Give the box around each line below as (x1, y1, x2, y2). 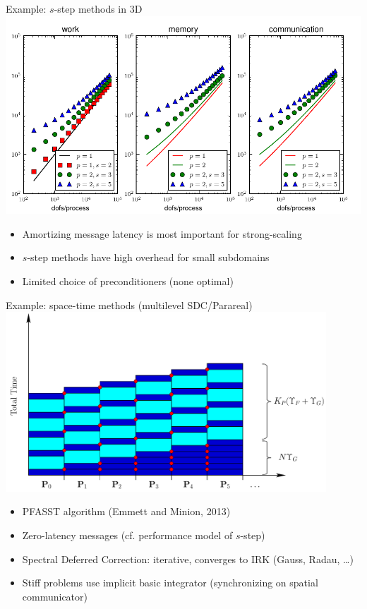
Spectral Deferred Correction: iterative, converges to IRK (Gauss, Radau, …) (22, 551, 354, 566)
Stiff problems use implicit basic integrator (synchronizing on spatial (22, 575, 318, 590)
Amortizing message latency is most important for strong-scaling (22, 226, 302, 241)
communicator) (22, 589, 88, 603)
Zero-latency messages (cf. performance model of (22, 528, 233, 542)
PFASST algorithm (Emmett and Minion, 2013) (22, 504, 231, 519)
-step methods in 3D (54, 1, 143, 16)
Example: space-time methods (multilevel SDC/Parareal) (6, 297, 253, 312)
